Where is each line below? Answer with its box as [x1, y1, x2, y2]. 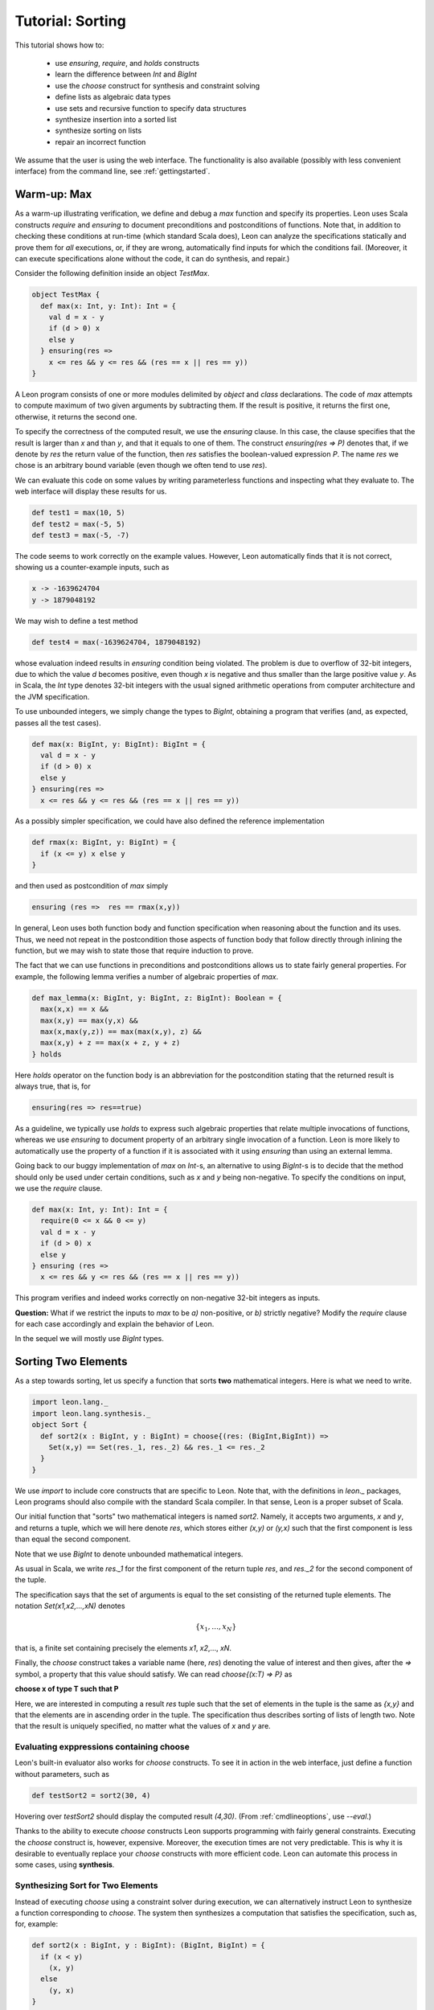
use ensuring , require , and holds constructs [55, 58, 200, 68]
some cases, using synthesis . [14, 1860, 115, 1869]
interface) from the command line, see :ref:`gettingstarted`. [14, 166, 211, 176]
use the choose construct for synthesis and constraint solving [55, 80, 260, 90]
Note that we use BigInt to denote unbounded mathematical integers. [14, 1549, 244, 1559]
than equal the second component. [14, 1534, 131, 1544]
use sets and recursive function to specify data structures [55, 103, 247, 113]
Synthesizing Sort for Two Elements [14, 1880, 158, 1891]
